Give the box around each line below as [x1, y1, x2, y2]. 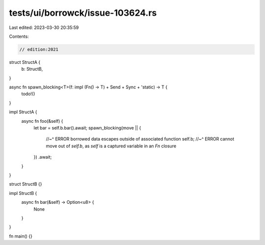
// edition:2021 [19, 47, 59, 52]
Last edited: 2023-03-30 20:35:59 [9, 25, 79, 30]
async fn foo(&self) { [21, 118, 63, 124]
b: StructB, [21, 66, 43, 72]
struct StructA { [9, 59, 41, 65]
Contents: [9, 33, 29, 39]
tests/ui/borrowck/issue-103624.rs [9, 7, 157, 18]
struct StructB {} [9, 181, 42, 187]
